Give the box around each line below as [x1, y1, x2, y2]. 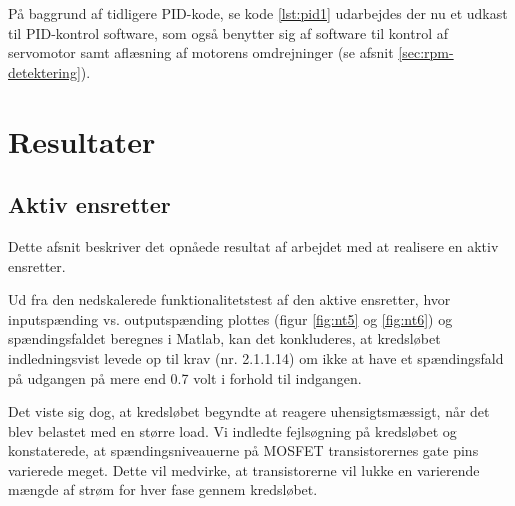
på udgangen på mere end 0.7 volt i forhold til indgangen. [8, 367, 362, 388]
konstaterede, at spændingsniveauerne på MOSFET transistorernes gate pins [8, 440, 479, 461]
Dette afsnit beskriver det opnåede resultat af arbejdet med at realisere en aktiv [8, 235, 499, 256]
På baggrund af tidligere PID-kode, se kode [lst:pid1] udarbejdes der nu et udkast [8, 3, 508, 23]
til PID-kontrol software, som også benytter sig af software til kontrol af [8, 22, 449, 43]
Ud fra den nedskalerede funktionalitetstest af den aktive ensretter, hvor [8, 289, 451, 310]
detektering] [8, 61, 81, 82]
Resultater [8, 120, 156, 161]
